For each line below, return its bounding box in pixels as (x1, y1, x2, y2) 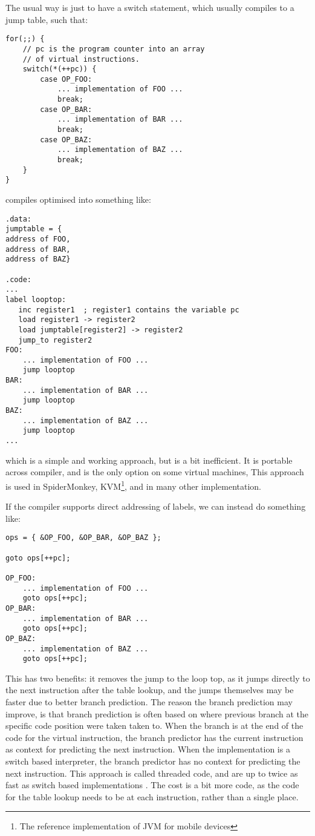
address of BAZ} (5, 255, 71, 264)
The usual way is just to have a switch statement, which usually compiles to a (5, 1, 294, 13)
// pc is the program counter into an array (22, 44, 205, 53)
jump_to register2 (18, 335, 93, 344)
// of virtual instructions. (22, 54, 140, 64)
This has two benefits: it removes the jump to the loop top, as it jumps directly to (5, 671, 310, 684)
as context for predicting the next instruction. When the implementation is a (5, 743, 290, 755)
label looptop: (5, 295, 67, 304)
